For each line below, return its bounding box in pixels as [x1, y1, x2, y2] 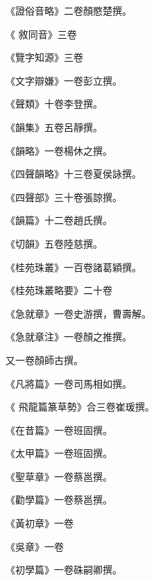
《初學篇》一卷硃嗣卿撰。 [6, 562, 122, 577]
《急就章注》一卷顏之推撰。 [6, 329, 132, 344]
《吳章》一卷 [6, 539, 64, 553]
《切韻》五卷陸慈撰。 [6, 236, 103, 250]
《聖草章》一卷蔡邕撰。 [6, 469, 112, 483]
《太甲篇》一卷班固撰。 [6, 446, 112, 460]
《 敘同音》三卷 [6, 26, 77, 41]
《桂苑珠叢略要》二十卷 [6, 283, 112, 297]
